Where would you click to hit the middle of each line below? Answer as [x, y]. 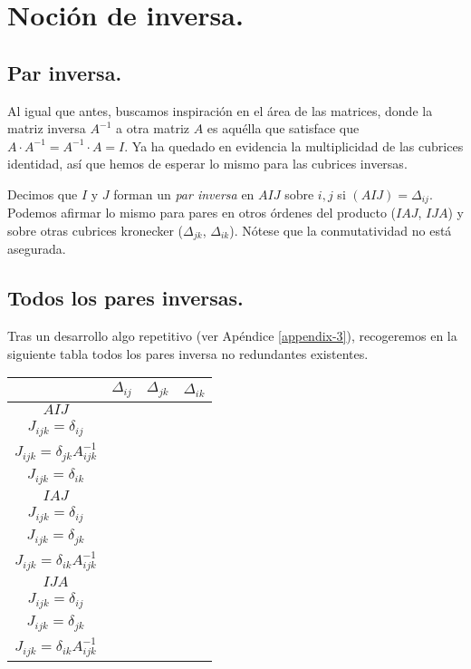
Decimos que [43, 194]
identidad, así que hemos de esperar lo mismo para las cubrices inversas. [207, 164]
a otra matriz [153, 128]
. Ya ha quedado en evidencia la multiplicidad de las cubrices [294, 145]
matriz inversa [47, 128]
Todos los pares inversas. [125, 298]
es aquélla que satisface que [283, 128]
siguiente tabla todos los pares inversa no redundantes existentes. [188, 353]
